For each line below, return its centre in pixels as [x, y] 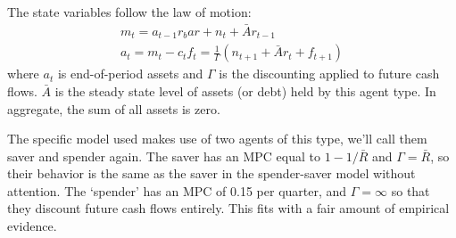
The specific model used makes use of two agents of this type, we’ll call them [217, 139]
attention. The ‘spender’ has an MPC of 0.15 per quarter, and [177, 190]
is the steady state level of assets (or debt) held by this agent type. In [245, 90]
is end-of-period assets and [130, 74]
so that [410, 190]
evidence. [32, 226]
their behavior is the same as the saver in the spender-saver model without [211, 173]
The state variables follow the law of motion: [129, 12]
